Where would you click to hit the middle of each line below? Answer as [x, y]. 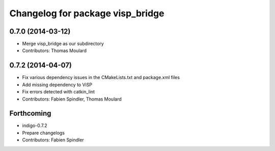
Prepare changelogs [43, 133]
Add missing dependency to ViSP [57, 85]
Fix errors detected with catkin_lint [59, 92]
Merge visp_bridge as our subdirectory [63, 44]
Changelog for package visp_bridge [87, 13]
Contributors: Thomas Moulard [54, 51]
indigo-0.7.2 [35, 125]
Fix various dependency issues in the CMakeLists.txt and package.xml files [101, 78]
